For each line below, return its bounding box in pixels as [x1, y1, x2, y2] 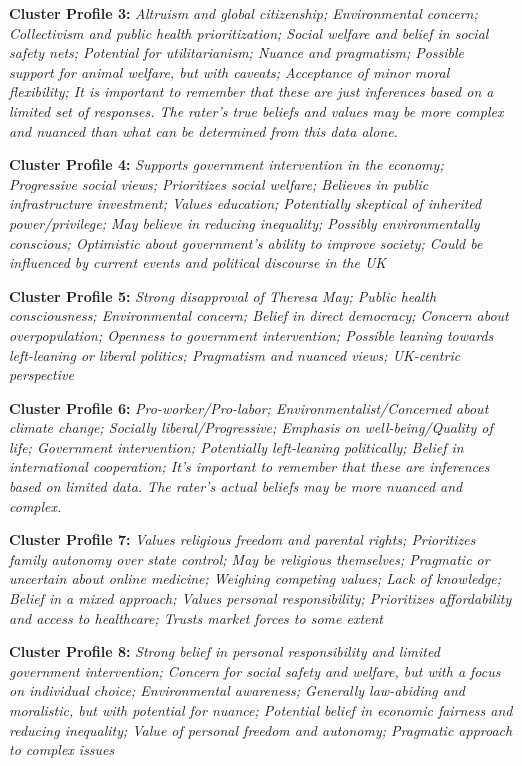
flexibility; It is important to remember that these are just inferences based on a [9, 81, 494, 102]
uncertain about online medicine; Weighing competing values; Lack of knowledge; [9, 568, 502, 589]
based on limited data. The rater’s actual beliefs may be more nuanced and [9, 476, 463, 497]
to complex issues [9, 739, 115, 760]
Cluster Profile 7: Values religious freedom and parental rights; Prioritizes [9, 529, 476, 550]
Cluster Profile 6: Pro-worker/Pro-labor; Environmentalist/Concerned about [9, 397, 489, 418]
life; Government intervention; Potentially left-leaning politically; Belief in [9, 436, 464, 457]
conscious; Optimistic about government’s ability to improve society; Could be [9, 232, 483, 253]
